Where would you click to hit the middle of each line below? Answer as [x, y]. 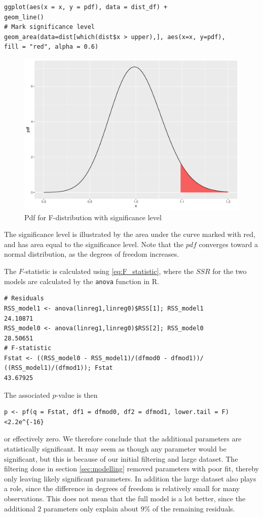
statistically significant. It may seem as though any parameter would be [115, 449]
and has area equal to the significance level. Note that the [94, 244]
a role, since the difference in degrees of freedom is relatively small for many [122, 488]
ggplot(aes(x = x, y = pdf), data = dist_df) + [86, 7]
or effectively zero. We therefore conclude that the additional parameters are [123, 439]
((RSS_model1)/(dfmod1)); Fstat [59, 368]
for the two [230, 271]
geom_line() [24, 17]
